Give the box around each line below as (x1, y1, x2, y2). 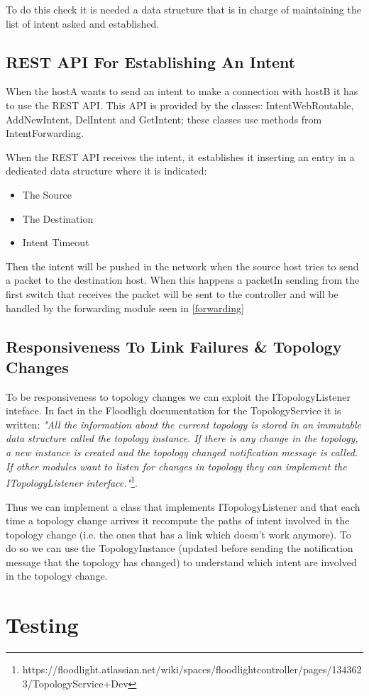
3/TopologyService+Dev (22, 675, 128, 690)
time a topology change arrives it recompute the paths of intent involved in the (6, 513, 350, 528)
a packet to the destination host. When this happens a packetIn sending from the (6, 272, 360, 287)
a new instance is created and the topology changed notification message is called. (6, 445, 358, 460)
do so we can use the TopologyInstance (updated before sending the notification (6, 541, 353, 556)
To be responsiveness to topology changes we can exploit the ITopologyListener (6, 389, 351, 404)
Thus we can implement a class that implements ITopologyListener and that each (6, 499, 360, 514)
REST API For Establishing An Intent (6, 50, 296, 72)
